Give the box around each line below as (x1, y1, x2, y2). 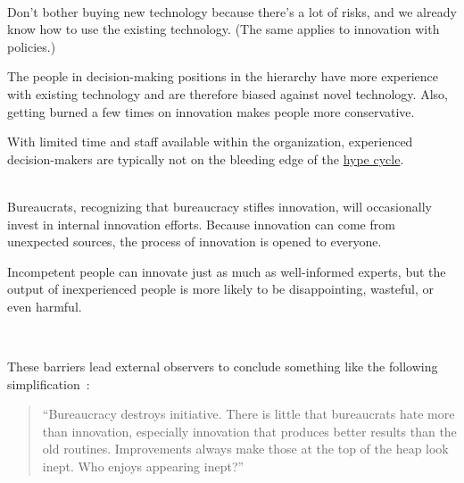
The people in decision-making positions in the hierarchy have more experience (7, 67, 438, 86)
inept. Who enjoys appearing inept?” (42, 457, 244, 476)
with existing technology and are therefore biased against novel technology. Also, (7, 84, 448, 103)
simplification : (7, 374, 90, 393)
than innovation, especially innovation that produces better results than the (42, 421, 457, 440)
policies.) (7, 37, 56, 55)
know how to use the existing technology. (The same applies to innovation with (7, 20, 440, 38)
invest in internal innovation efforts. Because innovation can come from (7, 214, 395, 233)
